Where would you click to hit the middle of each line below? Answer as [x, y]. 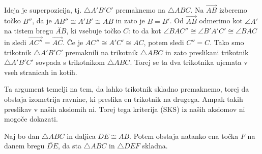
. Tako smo [227, 42]
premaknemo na [140, 9]
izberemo [233, 9]
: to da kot [145, 31]
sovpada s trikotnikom [70, 62]
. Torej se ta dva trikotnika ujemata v [189, 62]
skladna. [155, 146]
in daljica [81, 136]
